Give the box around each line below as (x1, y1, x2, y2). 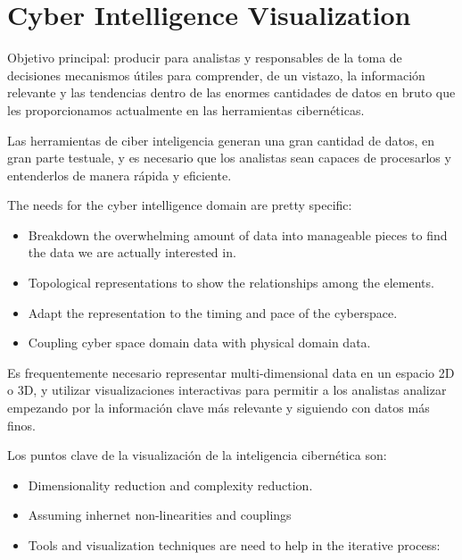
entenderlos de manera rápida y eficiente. (7, 165, 232, 184)
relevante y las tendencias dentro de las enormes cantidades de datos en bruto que (7, 83, 456, 102)
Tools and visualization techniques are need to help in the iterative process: (28, 536, 441, 554)
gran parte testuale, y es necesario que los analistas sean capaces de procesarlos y (7, 148, 451, 167)
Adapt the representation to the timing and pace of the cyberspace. (28, 303, 398, 322)
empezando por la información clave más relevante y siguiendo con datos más (7, 398, 430, 417)
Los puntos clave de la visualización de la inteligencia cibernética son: (7, 446, 387, 464)
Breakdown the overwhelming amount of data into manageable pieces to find (28, 225, 448, 244)
